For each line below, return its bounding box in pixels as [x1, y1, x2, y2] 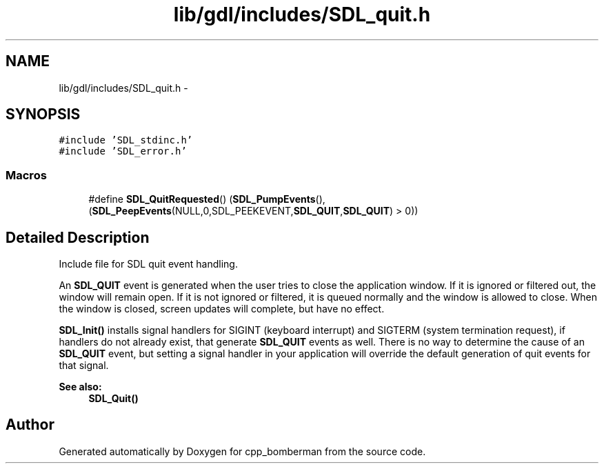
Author [6, 416, 54, 434]
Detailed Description [6, 228, 150, 246]
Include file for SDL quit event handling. [59, 258, 238, 270]
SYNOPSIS [6, 106, 81, 123]
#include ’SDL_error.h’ [59, 146, 187, 157]
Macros [6, 168, 47, 182]
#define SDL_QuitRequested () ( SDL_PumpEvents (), [88, 193, 325, 206]
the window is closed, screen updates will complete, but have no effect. [59, 303, 385, 315]
